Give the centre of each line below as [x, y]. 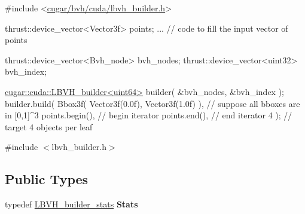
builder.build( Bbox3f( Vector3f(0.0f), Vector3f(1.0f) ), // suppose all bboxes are [152, 103]
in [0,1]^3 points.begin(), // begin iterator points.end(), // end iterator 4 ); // [149, 115]
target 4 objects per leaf [49, 126]
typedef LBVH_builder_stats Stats [71, 204]
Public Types [47, 179]
